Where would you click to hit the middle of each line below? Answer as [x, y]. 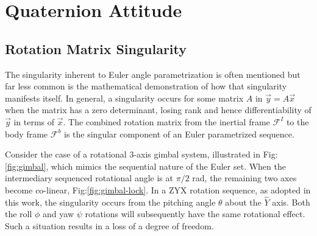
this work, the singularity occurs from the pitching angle [110, 202]
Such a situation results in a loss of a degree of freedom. [109, 225]
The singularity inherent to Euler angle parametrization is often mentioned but [153, 74]
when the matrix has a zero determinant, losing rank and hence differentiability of [158, 110]
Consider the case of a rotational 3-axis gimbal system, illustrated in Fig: [141, 154]
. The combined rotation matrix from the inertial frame [166, 121]
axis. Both [291, 202]
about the [243, 202]
